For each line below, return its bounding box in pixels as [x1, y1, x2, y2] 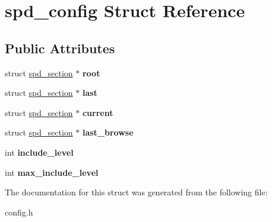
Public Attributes [5, 38, 115, 57]
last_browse [82, 126, 134, 139]
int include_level [5, 146, 74, 158]
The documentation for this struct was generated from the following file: [5, 186, 268, 198]
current [82, 106, 113, 118]
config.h [5, 205, 33, 218]
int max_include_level [5, 166, 99, 178]
